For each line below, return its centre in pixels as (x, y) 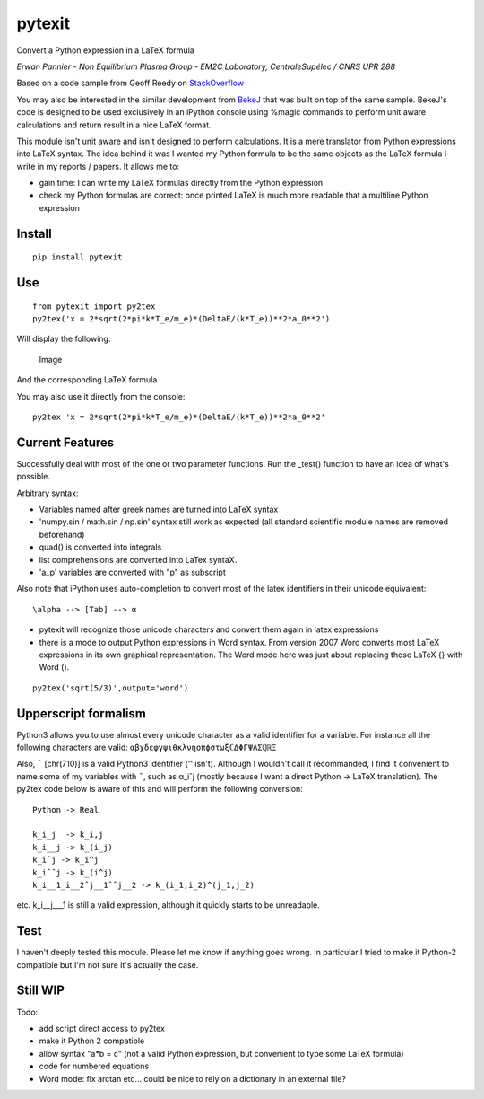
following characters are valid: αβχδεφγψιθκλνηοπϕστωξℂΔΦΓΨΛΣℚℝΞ (147, 747)
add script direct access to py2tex (102, 1028)
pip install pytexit (78, 257)
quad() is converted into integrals (100, 547)
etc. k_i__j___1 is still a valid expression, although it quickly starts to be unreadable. (168, 905)
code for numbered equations (94, 1066)
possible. (34, 477)
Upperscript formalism (82, 713)
